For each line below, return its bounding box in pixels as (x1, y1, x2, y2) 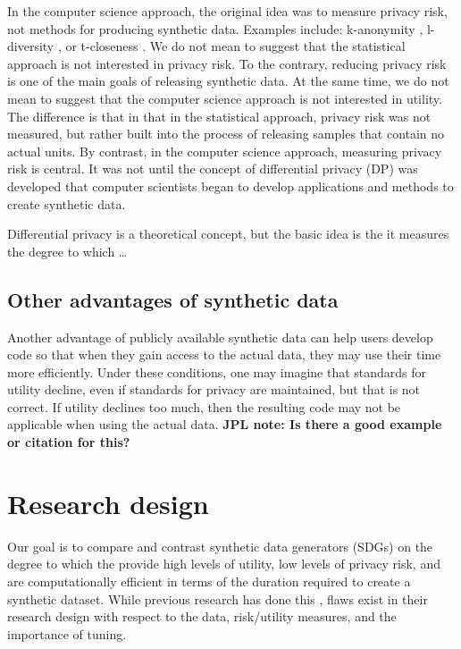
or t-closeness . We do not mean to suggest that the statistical (65, 37, 406, 55)
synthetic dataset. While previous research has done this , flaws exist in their (7, 589, 428, 608)
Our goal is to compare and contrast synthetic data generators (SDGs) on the (7, 536, 433, 555)
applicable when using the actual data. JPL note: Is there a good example (7, 415, 442, 434)
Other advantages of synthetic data (7, 285, 339, 313)
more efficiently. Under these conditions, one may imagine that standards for (7, 362, 427, 381)
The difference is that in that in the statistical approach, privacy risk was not (7, 106, 432, 125)
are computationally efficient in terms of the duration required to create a (7, 571, 411, 590)
